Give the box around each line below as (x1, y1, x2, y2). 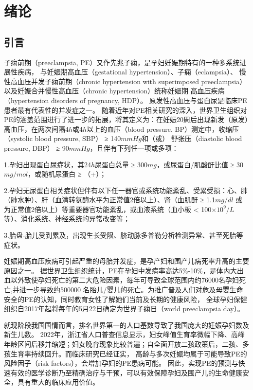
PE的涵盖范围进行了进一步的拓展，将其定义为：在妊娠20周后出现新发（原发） (4, 114, 249, 124)
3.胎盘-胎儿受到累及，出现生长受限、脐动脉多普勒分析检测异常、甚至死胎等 (4, 230, 243, 240)
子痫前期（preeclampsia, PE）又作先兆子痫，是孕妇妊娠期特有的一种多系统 (4, 57, 240, 67)
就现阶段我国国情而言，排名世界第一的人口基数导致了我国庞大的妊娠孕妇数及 (4, 319, 249, 330)
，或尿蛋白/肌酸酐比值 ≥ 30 (156, 159, 243, 169)
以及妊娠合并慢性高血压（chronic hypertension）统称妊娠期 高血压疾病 (4, 86, 225, 96)
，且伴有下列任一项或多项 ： (90, 142, 179, 153)
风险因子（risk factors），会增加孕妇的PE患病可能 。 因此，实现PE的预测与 (4, 358, 238, 368)
